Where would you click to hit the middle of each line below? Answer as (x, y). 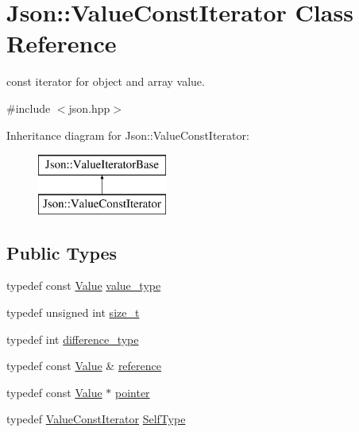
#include (29, 108)
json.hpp (89, 108)
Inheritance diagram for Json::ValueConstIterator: (128, 135)
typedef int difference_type (73, 339)
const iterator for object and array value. (106, 81)
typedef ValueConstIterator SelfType (96, 419)
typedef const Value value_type (84, 285)
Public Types (62, 252)
